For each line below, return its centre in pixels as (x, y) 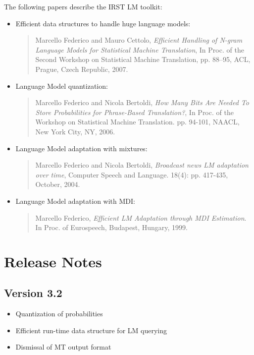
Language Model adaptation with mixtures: (81, 148)
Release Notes (53, 261)
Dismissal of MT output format (63, 347)
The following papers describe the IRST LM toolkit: (83, 6)
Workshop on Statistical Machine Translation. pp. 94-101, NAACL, (137, 122)
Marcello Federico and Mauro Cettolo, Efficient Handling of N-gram (139, 40)
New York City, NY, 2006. (75, 131)
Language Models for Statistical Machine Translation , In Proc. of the (140, 49)
